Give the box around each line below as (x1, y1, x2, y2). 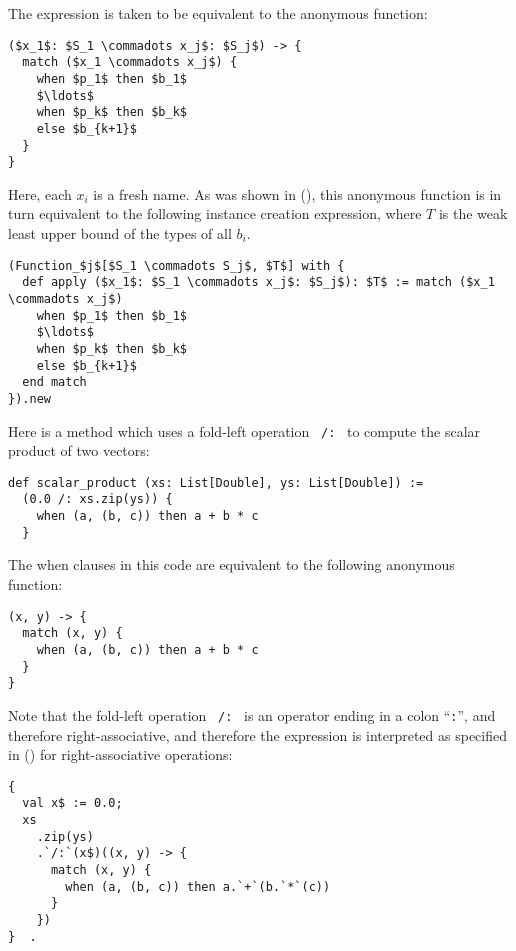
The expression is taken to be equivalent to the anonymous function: (8, 3, 428, 23)
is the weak (438, 203, 508, 224)
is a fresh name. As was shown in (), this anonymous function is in (93, 183, 502, 204)
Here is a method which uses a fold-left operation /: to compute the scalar (8, 420, 481, 441)
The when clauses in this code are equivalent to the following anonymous (8, 554, 455, 575)
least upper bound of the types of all (8, 223, 232, 244)
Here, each (8, 183, 72, 204)
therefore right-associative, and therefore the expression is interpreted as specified (8, 724, 507, 745)
